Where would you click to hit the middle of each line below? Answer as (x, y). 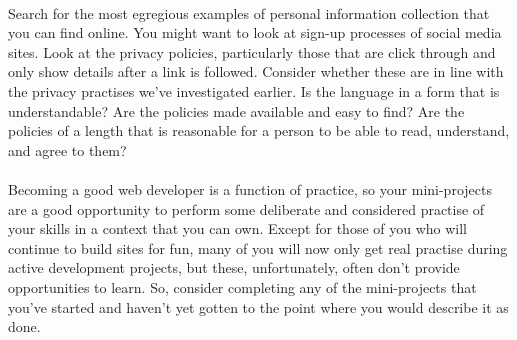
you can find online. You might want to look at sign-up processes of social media (255, 32)
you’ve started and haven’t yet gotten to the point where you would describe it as (258, 306)
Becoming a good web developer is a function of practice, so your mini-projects (250, 188)
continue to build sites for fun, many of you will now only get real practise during (258, 247)
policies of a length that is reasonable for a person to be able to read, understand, (259, 130)
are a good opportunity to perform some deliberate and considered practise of (246, 208)
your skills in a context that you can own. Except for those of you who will (238, 228)
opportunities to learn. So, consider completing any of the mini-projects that (242, 286)
